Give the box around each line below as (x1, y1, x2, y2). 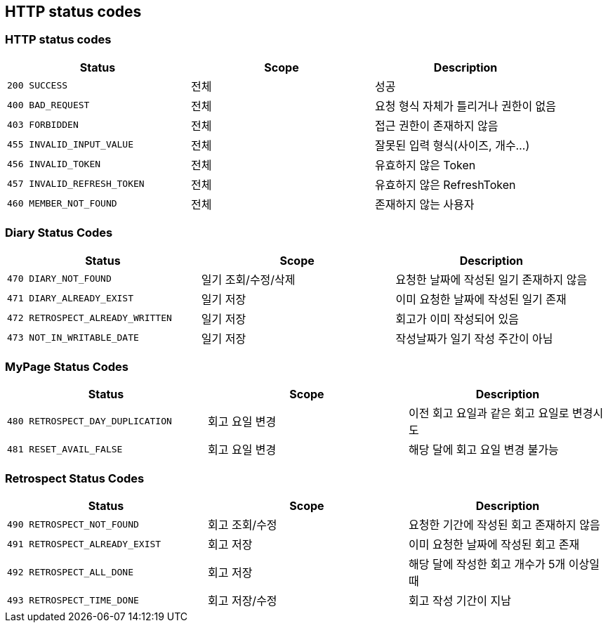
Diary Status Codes (5, 225, 113, 240)
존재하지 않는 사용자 (375, 197, 475, 211)
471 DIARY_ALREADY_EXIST (7, 293, 134, 304)
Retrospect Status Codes (5, 471, 145, 485)
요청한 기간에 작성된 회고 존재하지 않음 (408, 518, 600, 532)
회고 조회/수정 (207, 518, 277, 532)
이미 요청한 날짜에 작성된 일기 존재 (395, 292, 567, 306)
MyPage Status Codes (5, 359, 128, 374)
